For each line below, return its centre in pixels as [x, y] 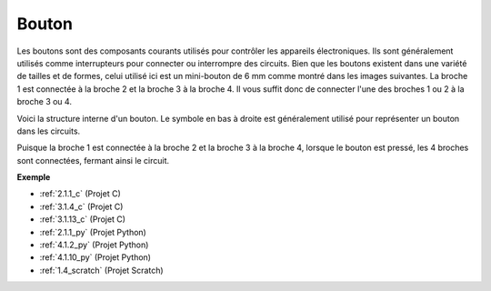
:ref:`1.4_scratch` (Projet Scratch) [101, 270]
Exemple [34, 177]
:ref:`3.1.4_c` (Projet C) [81, 206]
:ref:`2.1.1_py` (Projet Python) [93, 232]
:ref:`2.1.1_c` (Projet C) [80, 194]
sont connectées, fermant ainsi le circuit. [93, 160]
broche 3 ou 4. [45, 102]
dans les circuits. [49, 131]
